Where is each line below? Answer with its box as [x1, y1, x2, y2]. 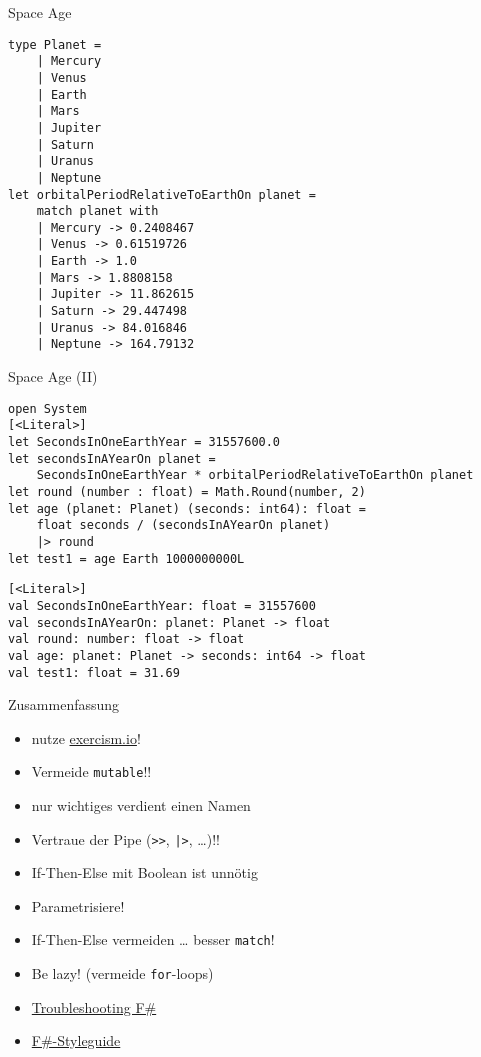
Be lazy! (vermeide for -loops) [31, 963, 214, 984]
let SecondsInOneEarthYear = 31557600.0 [8, 434, 281, 449]
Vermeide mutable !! [31, 761, 152, 782]
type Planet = [8, 37, 102, 52]
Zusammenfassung [8, 694, 120, 715]
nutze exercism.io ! [31, 727, 141, 748]
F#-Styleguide [31, 1030, 121, 1051]
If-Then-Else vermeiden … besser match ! [31, 929, 275, 950]
